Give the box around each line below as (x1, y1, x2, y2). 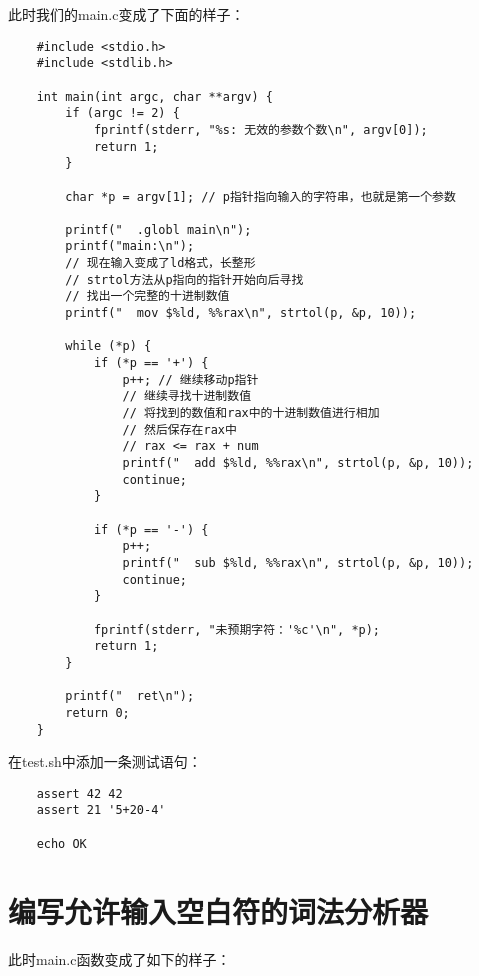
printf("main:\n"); (65, 239, 195, 254)
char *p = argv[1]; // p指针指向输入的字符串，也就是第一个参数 (65, 189, 456, 204)
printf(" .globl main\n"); (65, 222, 252, 237)
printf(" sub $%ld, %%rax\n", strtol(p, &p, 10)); (122, 555, 474, 570)
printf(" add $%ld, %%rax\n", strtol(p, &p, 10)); (122, 456, 474, 470)
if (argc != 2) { (65, 106, 180, 121)
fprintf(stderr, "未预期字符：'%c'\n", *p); (93, 622, 381, 637)
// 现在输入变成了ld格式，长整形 (65, 256, 256, 271)
